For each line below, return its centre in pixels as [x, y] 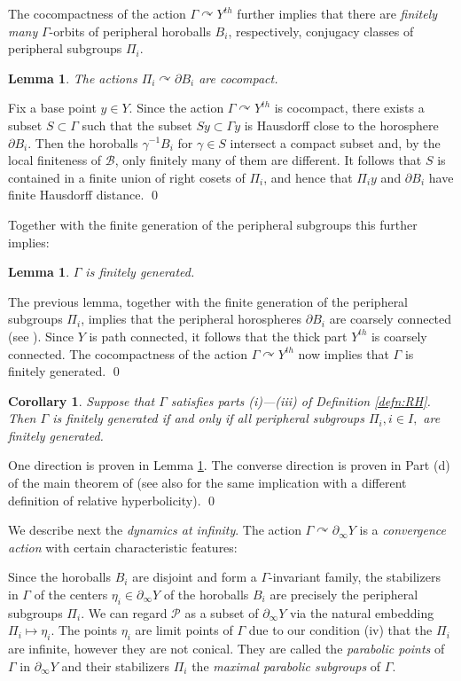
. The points [84, 630]
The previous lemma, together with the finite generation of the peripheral [208, 301]
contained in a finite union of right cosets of [127, 177]
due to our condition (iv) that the [340, 630]
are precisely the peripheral [344, 595]
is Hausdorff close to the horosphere [341, 125]
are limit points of [184, 630]
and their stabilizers [116, 665]
